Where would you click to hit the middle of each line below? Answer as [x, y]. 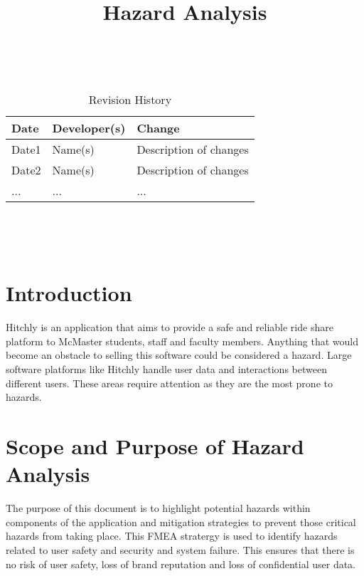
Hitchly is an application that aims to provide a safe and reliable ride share [170, 327]
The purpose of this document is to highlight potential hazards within [158, 508]
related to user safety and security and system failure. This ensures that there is [180, 549]
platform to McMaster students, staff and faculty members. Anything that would [182, 341]
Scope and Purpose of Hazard [155, 446]
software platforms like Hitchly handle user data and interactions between [166, 369]
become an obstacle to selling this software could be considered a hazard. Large [179, 355]
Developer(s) [89, 127]
